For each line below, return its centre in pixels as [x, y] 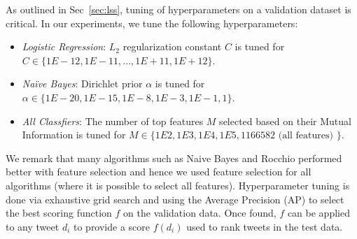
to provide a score [112, 226]
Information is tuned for [74, 135]
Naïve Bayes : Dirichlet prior [82, 84]
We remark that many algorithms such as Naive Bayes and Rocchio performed [174, 158]
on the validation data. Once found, [200, 213]
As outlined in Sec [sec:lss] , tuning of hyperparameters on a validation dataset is [178, 9]
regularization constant [172, 46]
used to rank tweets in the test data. [265, 226]
